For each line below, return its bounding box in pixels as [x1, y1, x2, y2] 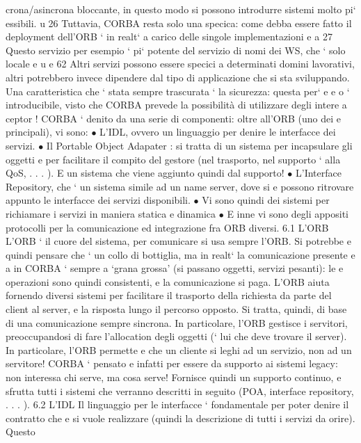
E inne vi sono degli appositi [227, 206, 348, 220]
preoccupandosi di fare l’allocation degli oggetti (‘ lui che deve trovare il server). [6, 329, 347, 344]
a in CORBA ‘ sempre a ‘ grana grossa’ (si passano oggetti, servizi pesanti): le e [6, 261, 344, 275]
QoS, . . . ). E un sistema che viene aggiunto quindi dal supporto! [6, 166, 284, 180]
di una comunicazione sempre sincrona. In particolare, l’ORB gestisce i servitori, [6, 315, 348, 330]
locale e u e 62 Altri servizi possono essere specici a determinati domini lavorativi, [6, 56, 355, 71]
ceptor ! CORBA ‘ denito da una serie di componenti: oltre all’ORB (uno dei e [6, 111, 342, 125]
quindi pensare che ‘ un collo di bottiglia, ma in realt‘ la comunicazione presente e [6, 247, 355, 261]
